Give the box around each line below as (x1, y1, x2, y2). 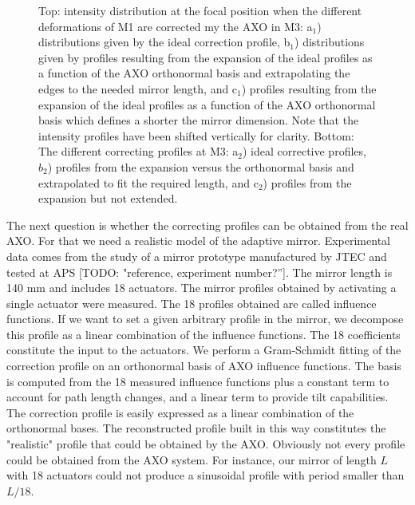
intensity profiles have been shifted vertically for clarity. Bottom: (38, 127, 354, 144)
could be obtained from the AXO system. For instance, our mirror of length (6, 451, 377, 468)
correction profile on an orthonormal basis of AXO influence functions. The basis (6, 357, 401, 374)
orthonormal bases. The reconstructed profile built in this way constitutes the (6, 420, 386, 436)
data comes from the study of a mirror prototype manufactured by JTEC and (6, 247, 387, 264)
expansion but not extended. (38, 190, 178, 207)
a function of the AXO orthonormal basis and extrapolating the (38, 65, 350, 81)
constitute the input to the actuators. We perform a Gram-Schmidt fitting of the (6, 341, 401, 358)
